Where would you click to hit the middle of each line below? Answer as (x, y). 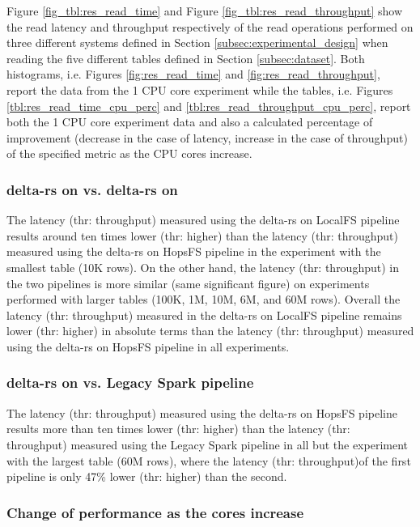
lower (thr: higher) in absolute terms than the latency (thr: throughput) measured (210, 331)
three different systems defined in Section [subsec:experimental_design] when (197, 42)
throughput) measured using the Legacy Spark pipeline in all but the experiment (208, 444)
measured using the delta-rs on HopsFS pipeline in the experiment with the (194, 251)
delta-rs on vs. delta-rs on (92, 189)
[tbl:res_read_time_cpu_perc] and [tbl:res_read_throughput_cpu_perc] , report (209, 106)
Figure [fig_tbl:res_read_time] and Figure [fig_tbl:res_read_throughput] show (205, 11)
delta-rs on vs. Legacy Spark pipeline (130, 382)
